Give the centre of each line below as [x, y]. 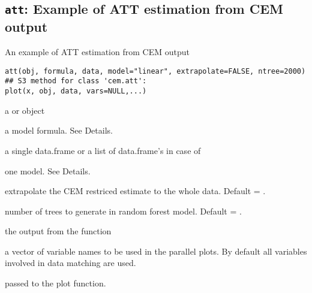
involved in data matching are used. [70, 263]
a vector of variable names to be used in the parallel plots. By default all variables [156, 251]
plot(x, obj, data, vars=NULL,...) [76, 91]
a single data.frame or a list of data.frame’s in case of [103, 150]
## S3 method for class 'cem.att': [76, 81]
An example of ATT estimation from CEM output [97, 52]
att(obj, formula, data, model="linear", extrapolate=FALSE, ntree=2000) [155, 71]
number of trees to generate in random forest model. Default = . [123, 211]
